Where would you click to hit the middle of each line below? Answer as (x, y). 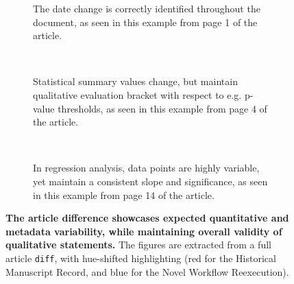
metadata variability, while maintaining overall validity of (144, 231)
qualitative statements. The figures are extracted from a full (138, 245)
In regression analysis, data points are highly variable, (146, 168)
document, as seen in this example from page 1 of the (145, 22)
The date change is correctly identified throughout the (147, 8)
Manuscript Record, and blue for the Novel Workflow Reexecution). (147, 271)
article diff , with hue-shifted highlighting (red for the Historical (141, 258)
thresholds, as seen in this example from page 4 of (162, 108)
